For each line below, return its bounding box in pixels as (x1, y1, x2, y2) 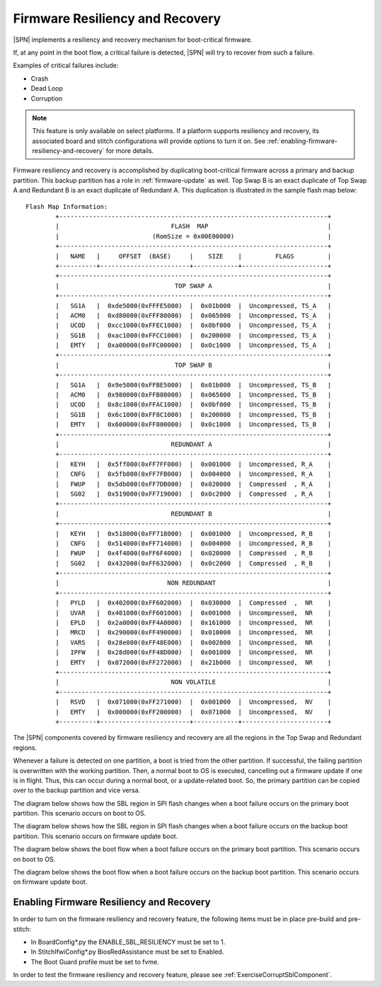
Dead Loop (30, 84, 64, 93)
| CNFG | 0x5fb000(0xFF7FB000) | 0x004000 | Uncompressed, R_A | (55, 470, 332, 478)
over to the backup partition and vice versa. (13, 786, 141, 794)
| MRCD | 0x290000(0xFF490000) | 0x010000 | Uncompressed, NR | (55, 629, 332, 637)
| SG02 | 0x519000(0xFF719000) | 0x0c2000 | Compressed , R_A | (55, 489, 332, 498)
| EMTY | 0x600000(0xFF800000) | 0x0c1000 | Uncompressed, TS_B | (55, 421, 332, 428)
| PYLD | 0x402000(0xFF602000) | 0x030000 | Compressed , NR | (55, 599, 332, 607)
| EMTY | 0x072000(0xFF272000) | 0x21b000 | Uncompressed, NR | (55, 658, 332, 666)
